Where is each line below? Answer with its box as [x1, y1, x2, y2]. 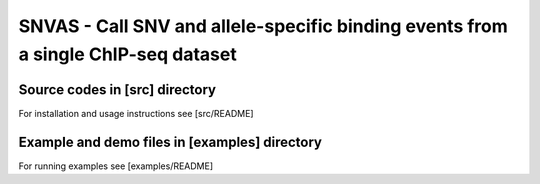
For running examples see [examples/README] [18, 160, 214, 172]
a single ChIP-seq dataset [18, 43, 237, 65]
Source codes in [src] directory [18, 81, 217, 98]
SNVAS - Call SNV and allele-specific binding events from [18, 15, 509, 37]
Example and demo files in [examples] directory [18, 133, 322, 150]
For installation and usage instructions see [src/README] [18, 107, 254, 119]
